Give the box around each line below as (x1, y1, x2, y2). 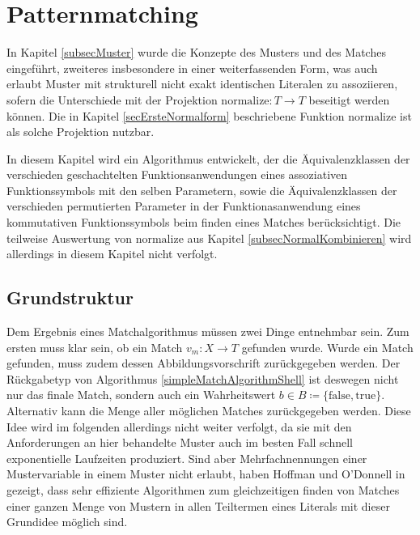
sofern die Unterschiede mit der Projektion (6, 91, 218, 108)
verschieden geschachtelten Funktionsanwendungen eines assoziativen (6, 166, 348, 183)
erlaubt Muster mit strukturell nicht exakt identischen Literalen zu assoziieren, (6, 75, 398, 92)
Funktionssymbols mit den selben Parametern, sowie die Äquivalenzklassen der (6, 181, 397, 198)
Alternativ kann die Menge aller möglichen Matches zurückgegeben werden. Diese (6, 402, 411, 419)
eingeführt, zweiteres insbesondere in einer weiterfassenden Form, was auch (6, 59, 378, 76)
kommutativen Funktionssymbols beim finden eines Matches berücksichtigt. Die (6, 214, 401, 231)
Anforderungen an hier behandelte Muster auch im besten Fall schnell (6, 434, 354, 451)
